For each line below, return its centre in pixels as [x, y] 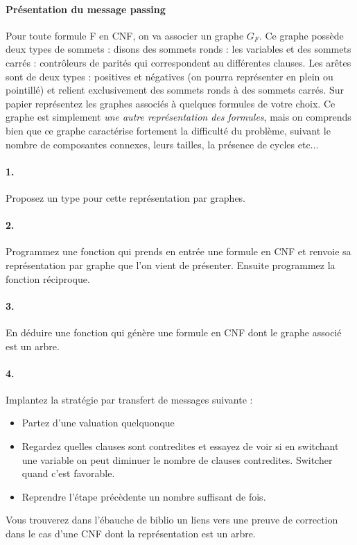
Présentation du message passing [86, 9]
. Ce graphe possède [301, 35]
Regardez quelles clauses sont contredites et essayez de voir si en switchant [180, 446]
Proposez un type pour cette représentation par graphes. [126, 197]
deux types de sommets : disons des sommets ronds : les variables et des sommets [178, 49]
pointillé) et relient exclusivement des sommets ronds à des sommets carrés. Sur [175, 90]
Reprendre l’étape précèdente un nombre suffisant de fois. [144, 496]
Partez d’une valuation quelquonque [98, 423]
